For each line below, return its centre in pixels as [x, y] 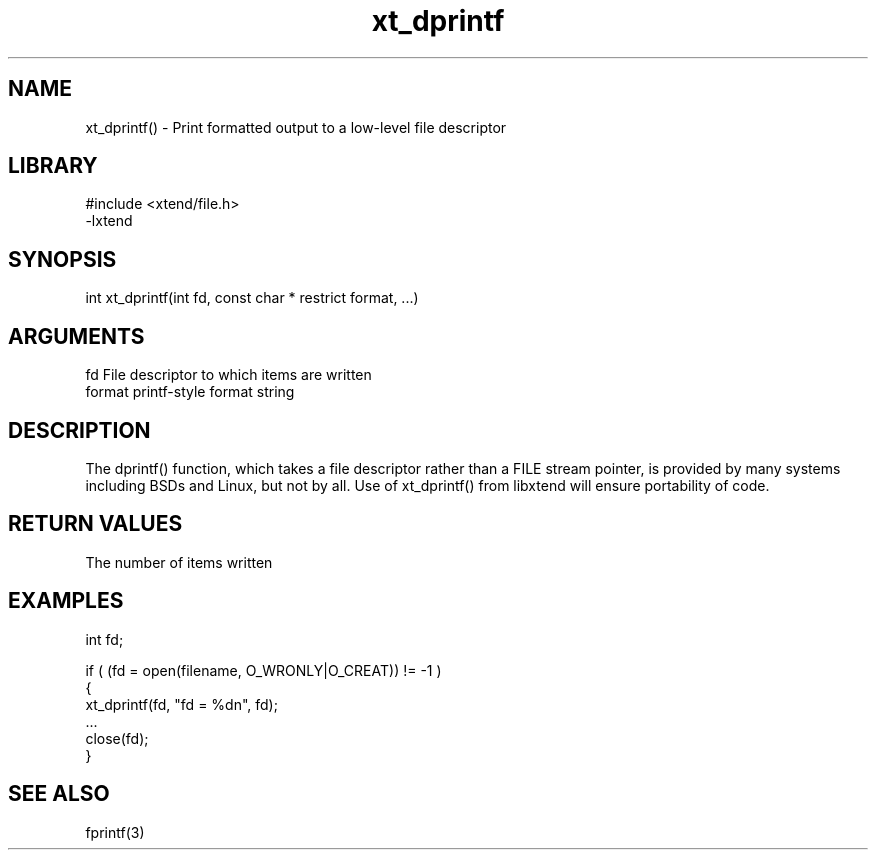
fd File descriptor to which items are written [228, 375]
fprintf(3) [115, 832]
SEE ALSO [59, 794]
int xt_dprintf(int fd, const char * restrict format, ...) [252, 298]
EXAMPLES [66, 601]
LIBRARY [53, 166]
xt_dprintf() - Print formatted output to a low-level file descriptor [296, 127]
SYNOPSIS [62, 259]
